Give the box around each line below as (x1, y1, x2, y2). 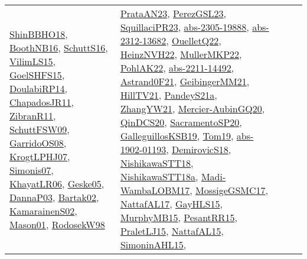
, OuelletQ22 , (166, 34, 221, 47)
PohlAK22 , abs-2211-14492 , (120, 61, 234, 75)
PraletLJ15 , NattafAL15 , (120, 224, 224, 238)
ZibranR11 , (9, 108, 56, 122)
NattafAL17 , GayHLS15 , (120, 197, 223, 211)
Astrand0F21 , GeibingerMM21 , (120, 75, 250, 88)
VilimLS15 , (9, 54, 56, 68)
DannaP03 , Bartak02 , (9, 190, 99, 204)
